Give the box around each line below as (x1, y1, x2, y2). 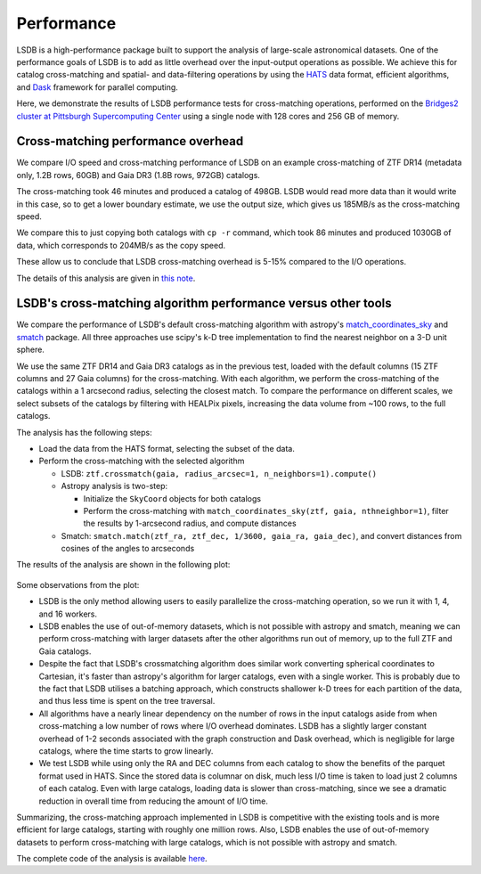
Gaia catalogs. (38, 646, 92, 657)
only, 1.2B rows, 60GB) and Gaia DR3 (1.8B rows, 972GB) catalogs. (16, 169, 260, 180)
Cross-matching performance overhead (16, 134, 244, 149)
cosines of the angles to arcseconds (61, 543, 195, 554)
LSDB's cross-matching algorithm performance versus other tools (16, 296, 392, 311)
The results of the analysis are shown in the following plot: (16, 560, 231, 570)
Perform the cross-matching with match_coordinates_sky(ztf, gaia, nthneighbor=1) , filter (83, 505, 449, 516)
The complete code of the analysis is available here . (16, 854, 208, 864)
